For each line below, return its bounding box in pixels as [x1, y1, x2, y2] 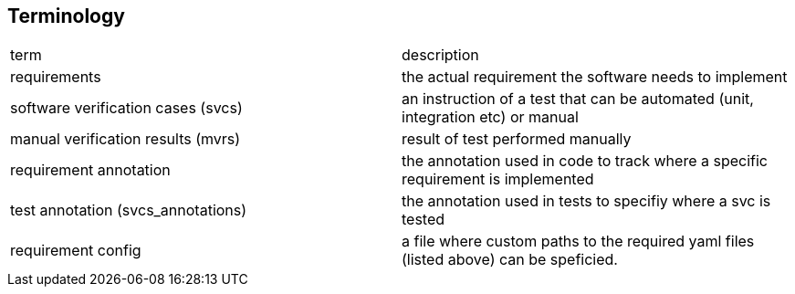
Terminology [7, 5, 125, 27]
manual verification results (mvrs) [10, 130, 241, 149]
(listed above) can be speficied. [402, 250, 618, 269]
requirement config [10, 241, 141, 260]
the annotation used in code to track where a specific [402, 152, 768, 171]
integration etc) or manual [402, 108, 579, 127]
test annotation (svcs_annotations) [10, 201, 247, 220]
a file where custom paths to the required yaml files [402, 232, 755, 251]
